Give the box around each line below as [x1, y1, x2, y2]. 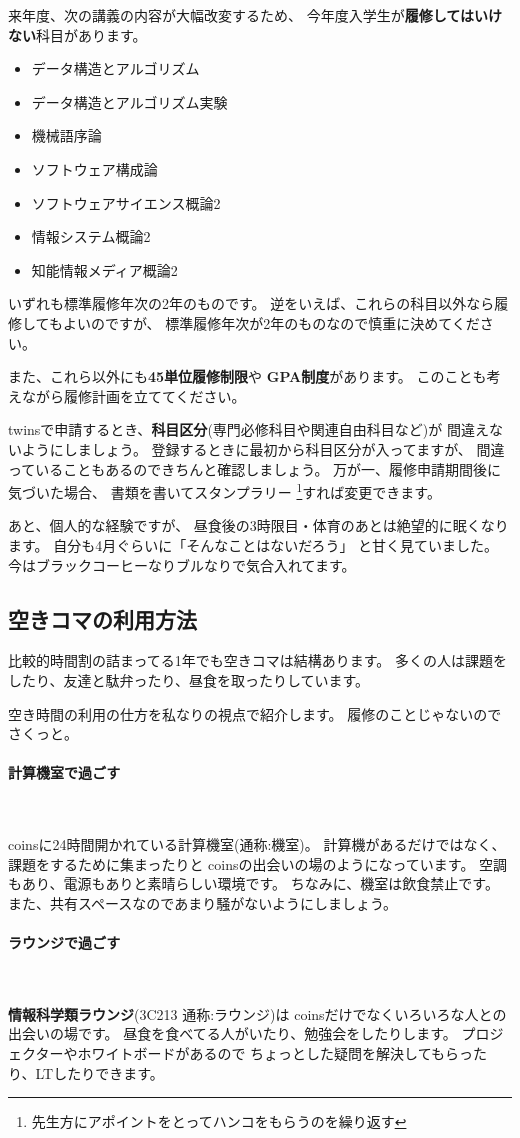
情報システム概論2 [31, 226, 151, 247]
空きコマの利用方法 [8, 603, 197, 634]
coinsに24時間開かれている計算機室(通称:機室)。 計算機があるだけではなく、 [8, 834, 506, 855]
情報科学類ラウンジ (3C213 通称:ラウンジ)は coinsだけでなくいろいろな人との [8, 1003, 507, 1024]
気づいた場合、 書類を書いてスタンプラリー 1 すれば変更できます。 [8, 479, 441, 502]
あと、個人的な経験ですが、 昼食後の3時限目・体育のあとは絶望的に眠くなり [8, 515, 509, 536]
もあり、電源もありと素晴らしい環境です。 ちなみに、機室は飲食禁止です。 [8, 873, 499, 894]
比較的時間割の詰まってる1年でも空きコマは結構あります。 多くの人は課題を [8, 650, 507, 671]
